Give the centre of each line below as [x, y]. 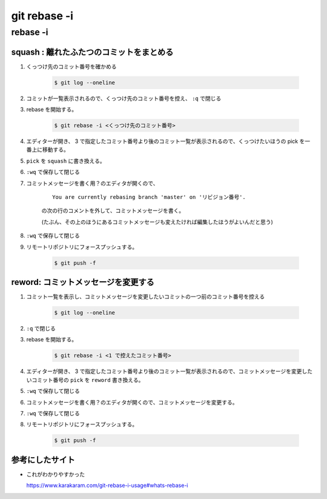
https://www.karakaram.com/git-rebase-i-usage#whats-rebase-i [107, 486]
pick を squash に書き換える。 [66, 161]
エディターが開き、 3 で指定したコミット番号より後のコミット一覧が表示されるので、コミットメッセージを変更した [170, 371]
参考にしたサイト [43, 460]
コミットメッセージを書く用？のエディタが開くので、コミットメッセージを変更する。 [132, 402]
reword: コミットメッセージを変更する [83, 282]
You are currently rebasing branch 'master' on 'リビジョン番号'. [149, 197]
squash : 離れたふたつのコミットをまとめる [92, 52]
